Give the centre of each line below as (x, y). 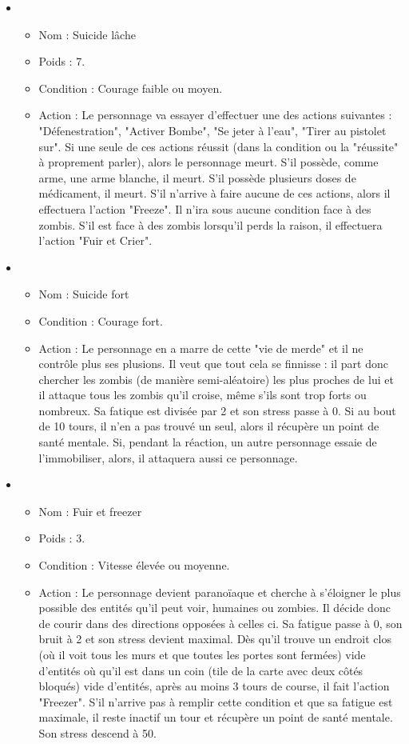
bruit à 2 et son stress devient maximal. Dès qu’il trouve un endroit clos (215, 639)
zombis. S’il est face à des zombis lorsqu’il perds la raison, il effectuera (210, 224)
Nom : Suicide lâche (87, 34)
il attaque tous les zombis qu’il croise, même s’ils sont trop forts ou (203, 395)
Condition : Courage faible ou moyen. (131, 88)
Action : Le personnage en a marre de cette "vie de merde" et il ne (201, 348)
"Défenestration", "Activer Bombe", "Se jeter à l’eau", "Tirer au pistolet (212, 130)
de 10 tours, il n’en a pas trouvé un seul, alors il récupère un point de (209, 426)
